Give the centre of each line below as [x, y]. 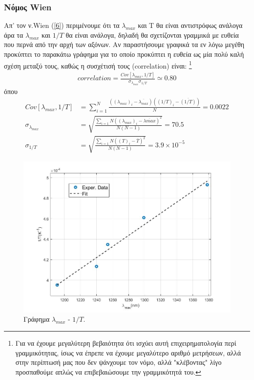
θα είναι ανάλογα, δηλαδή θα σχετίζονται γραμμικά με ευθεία [152, 35]
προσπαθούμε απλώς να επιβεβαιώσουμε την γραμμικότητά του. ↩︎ [108, 371]
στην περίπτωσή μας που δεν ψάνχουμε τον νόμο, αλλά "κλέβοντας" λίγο [118, 362]
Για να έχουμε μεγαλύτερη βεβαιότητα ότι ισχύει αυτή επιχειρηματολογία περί [126, 343]
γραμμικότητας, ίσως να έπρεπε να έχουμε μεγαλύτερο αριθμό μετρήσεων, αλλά [128, 352]
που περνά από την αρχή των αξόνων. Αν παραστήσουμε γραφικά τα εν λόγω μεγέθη [124, 44]
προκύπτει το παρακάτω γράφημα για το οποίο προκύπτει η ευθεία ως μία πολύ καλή [124, 54]
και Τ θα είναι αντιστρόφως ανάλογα [190, 25]
